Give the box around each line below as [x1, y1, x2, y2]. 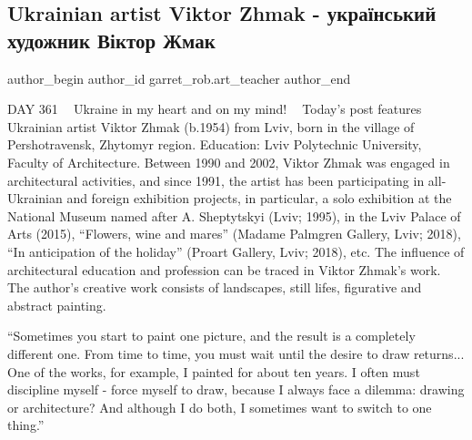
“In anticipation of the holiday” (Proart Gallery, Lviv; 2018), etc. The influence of [7, 241, 465, 261]
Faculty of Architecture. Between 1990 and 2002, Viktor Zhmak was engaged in [7, 152, 450, 171]
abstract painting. [7, 295, 106, 314]
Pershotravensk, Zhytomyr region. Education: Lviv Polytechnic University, [7, 135, 422, 154]
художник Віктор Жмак [7, 26, 216, 54]
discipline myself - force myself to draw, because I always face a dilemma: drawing [7, 380, 465, 399]
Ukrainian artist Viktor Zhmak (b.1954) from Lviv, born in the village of [7, 117, 415, 136]
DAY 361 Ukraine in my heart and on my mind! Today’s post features [7, 99, 422, 118]
